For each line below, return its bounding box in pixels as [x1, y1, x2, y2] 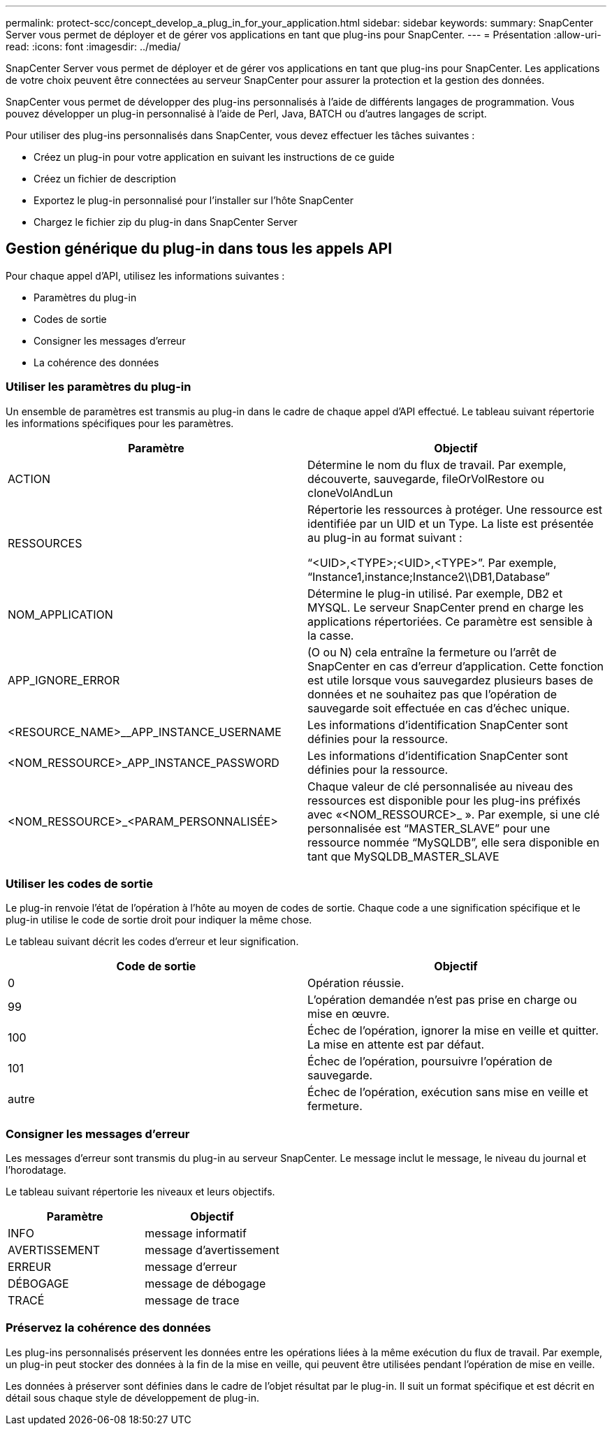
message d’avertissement [145, 1243, 279, 1258]
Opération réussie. [307, 976, 405, 991]
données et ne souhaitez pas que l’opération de [307, 686, 558, 701]
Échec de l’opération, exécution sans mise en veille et [307, 1085, 589, 1100]
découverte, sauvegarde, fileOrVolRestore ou [307, 471, 544, 486]
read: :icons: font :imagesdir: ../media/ [6, 41, 181, 52]
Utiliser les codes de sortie [6, 876, 153, 891]
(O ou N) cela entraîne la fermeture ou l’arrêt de [307, 645, 557, 659]
